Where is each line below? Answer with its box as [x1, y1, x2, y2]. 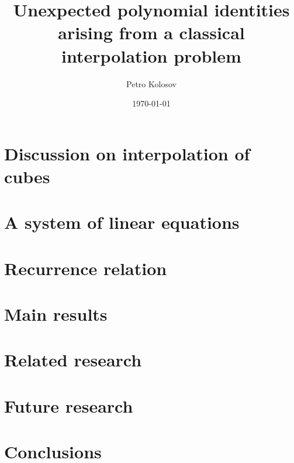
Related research [4, 348, 142, 372]
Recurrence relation [4, 256, 167, 280]
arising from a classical [58, 20, 245, 44]
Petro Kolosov [126, 77, 177, 90]
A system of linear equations [4, 210, 240, 234]
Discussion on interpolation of [4, 141, 250, 165]
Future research [4, 393, 133, 417]
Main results [4, 302, 108, 325]
